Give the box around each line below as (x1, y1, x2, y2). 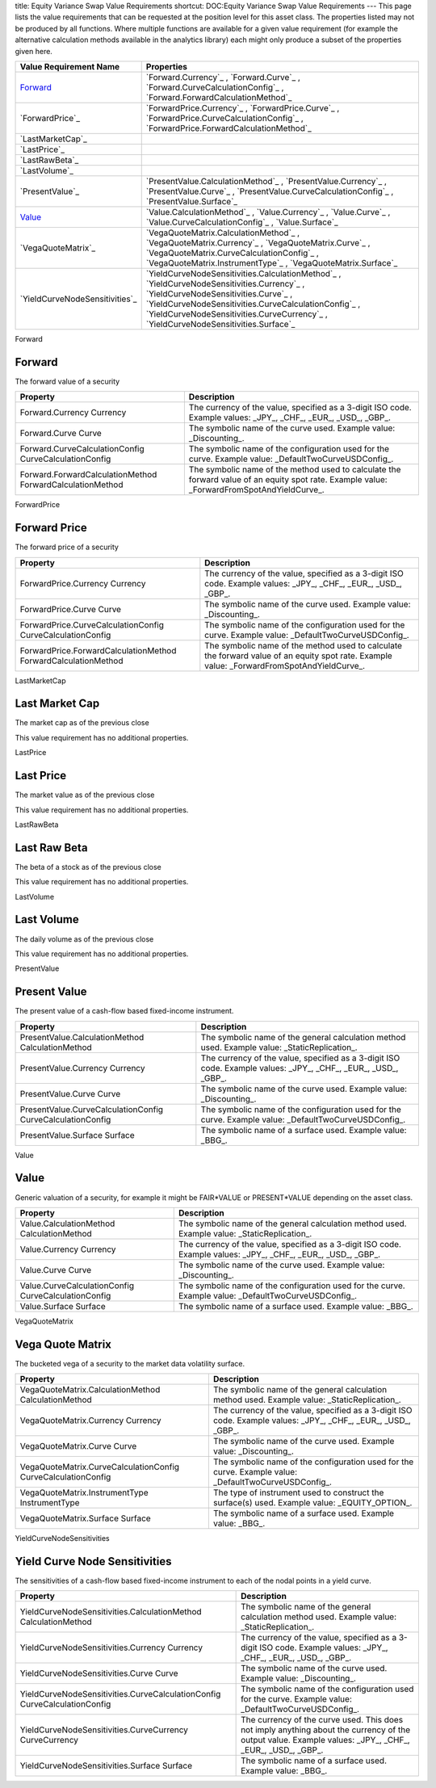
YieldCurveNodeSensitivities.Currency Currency (19, 1642, 203, 1653)
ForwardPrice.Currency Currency (19, 577, 146, 589)
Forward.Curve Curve (19, 428, 103, 439)
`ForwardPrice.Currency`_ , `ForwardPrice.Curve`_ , (145, 102, 340, 113)
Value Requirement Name (19, 61, 120, 72)
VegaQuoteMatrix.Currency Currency (19, 1415, 161, 1426)
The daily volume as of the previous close (15, 934, 154, 944)
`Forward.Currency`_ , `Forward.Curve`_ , (145, 71, 300, 82)
